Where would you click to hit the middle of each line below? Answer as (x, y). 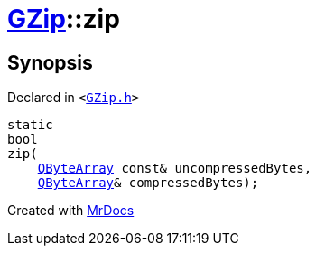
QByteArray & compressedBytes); (148, 183)
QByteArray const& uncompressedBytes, (175, 169)
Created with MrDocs (71, 211)
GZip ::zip (64, 19)
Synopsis (50, 62)
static (30, 125)
